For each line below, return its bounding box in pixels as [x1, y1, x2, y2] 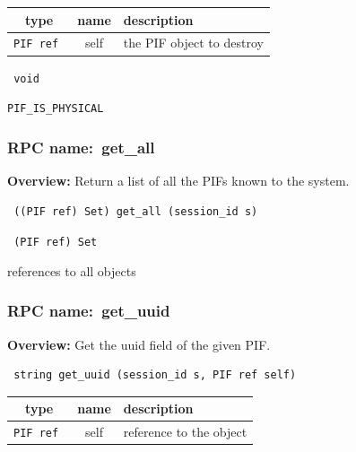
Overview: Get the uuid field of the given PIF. [7, 335, 271, 353]
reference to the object [123, 422, 247, 441]
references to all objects [7, 261, 136, 280]
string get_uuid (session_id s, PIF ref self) [13, 369, 297, 382]
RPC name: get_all [7, 135, 155, 158]
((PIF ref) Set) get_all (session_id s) [13, 204, 258, 218]
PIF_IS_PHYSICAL [7, 102, 104, 116]
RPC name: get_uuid [7, 300, 170, 322]
